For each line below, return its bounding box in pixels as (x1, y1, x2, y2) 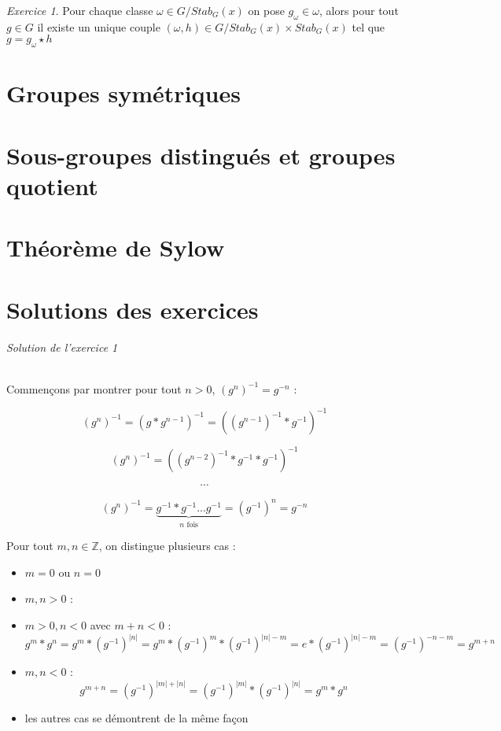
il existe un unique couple (37, 18, 160, 35)
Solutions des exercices (6, 293, 259, 325)
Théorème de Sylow (6, 231, 225, 264)
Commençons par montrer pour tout (6, 380, 182, 397)
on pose (248, 2, 285, 18)
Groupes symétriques (6, 77, 241, 109)
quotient (6, 169, 98, 201)
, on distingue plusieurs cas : (98, 537, 236, 554)
